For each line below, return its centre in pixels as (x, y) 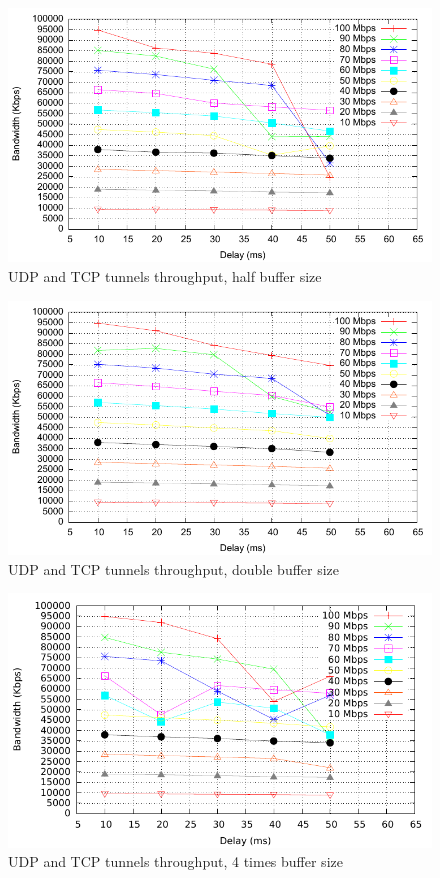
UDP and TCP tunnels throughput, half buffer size (165, 275)
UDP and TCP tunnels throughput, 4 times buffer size (175, 861)
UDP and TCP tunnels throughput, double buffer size (174, 568)
